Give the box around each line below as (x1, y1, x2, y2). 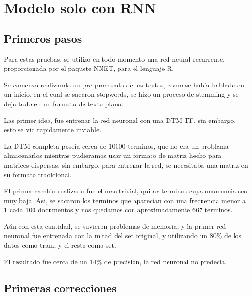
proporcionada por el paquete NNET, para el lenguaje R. (4, 63, 174, 73)
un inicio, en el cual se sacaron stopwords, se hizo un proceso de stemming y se (4, 89, 239, 99)
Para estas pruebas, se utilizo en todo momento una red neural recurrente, (4, 53, 225, 64)
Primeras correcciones (4, 280, 117, 295)
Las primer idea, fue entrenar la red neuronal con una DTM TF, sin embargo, (4, 115, 236, 125)
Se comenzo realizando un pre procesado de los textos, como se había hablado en (4, 79, 245, 89)
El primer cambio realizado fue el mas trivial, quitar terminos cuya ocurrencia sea (4, 186, 248, 196)
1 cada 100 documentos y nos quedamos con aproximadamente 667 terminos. (4, 205, 233, 215)
